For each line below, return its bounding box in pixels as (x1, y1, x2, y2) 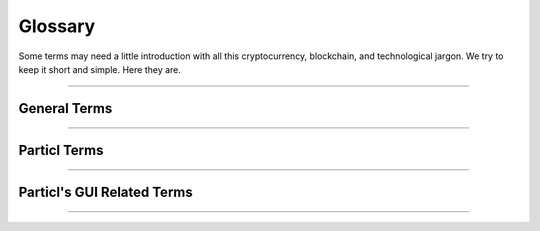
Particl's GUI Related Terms (18, 183, 194, 200)
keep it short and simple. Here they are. (18, 63, 182, 75)
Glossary (18, 15, 96, 37)
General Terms (18, 100, 113, 117)
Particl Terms (18, 141, 104, 159)
